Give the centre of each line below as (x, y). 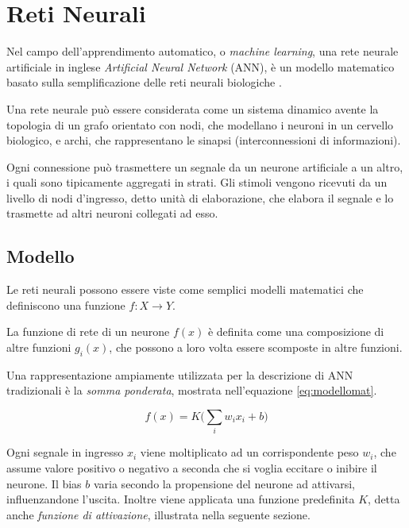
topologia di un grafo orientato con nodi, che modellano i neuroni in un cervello (200, 124)
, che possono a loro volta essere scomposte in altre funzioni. (256, 347)
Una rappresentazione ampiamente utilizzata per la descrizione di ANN (180, 374)
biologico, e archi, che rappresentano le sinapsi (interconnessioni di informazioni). (204, 140)
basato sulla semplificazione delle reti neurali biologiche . (144, 82)
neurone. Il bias (44, 483)
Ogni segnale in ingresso (65, 452)
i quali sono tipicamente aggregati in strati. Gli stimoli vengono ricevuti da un (197, 182)
